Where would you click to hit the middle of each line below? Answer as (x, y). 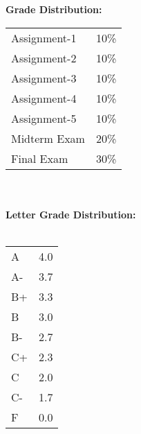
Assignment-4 (44, 98)
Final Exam (40, 158)
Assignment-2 (44, 58)
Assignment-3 (44, 78)
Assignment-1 (44, 37)
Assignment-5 (44, 118)
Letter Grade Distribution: (71, 214)
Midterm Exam (48, 138)
